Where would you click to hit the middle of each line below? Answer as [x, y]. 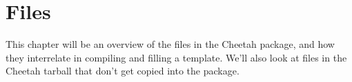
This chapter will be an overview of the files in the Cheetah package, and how [170, 44]
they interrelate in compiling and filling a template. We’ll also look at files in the [176, 57]
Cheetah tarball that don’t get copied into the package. [123, 71]
